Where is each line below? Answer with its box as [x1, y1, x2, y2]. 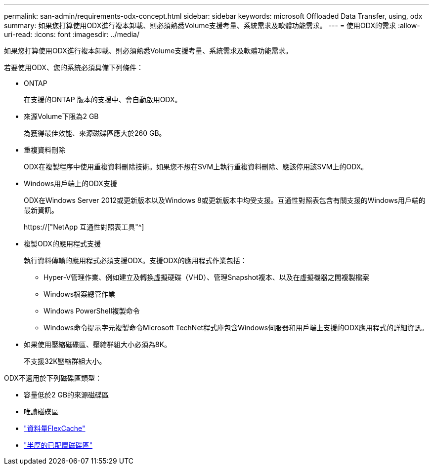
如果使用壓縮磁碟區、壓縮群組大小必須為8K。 [24, 340, 172, 349]
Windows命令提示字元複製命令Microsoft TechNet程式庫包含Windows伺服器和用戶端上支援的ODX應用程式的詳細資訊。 [43, 323, 429, 332]
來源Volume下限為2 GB [24, 112, 99, 120]
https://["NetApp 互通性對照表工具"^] [24, 223, 144, 231]
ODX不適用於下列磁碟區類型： [4, 374, 102, 382]
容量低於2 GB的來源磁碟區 [24, 391, 109, 399]
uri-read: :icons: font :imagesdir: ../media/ [4, 30, 139, 39]
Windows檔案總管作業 [43, 290, 116, 298]
